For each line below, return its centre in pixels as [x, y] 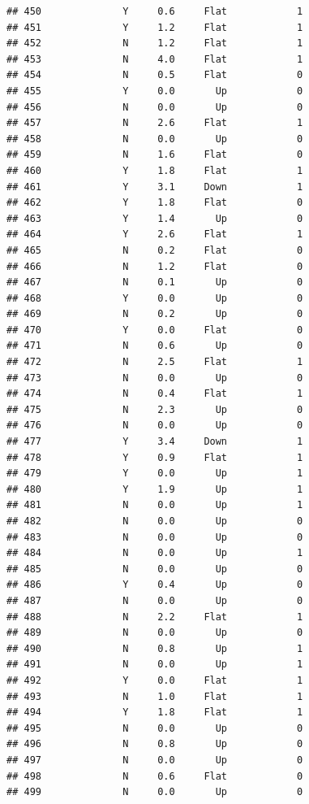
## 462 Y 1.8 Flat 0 [155, 203]
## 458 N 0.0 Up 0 [155, 139]
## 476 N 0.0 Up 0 [155, 426]
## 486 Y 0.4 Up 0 [155, 585]
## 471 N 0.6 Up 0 [155, 346]
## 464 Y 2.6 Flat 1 [155, 235]
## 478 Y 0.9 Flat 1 [155, 457]
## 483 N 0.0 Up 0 [155, 537]
